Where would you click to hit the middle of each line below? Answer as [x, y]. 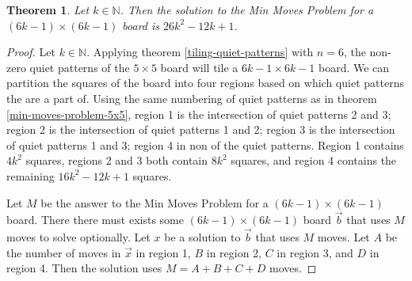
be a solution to [202, 237]
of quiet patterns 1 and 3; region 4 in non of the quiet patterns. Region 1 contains [205, 144]
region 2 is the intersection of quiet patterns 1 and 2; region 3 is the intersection [201, 129]
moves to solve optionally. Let [78, 237]
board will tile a [199, 67]
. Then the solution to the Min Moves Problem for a [247, 9]
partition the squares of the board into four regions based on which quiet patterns [205, 83]
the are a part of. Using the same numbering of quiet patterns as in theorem [192, 98]
